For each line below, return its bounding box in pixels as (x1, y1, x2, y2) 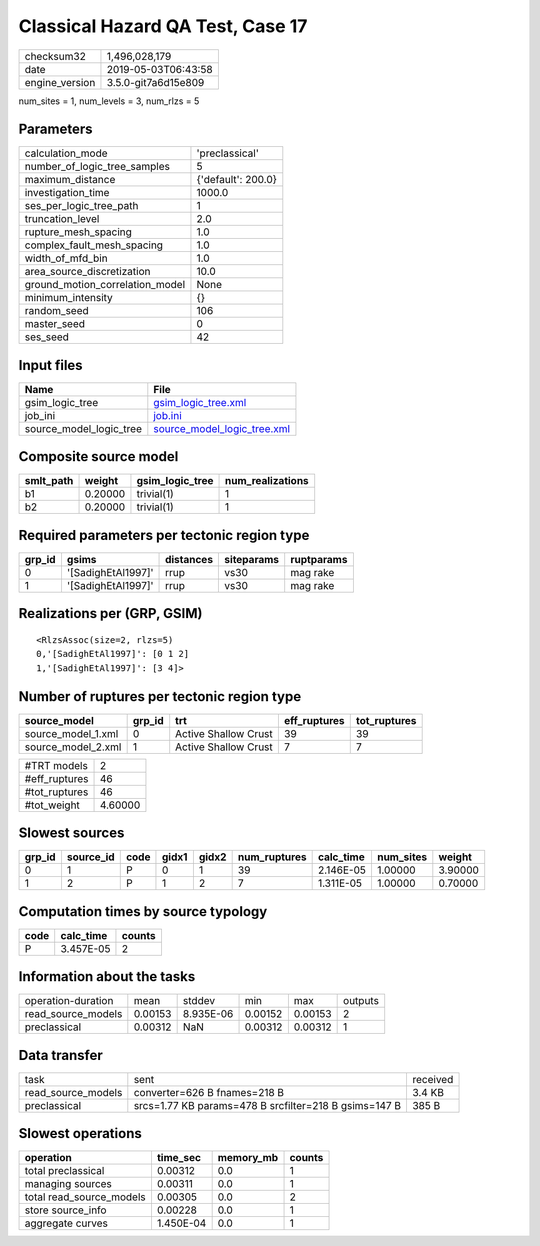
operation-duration (24, 994, 114, 1008)
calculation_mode (24, 146, 109, 160)
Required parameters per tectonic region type (18, 526, 310, 544)
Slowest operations (18, 1125, 142, 1142)
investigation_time (24, 186, 110, 200)
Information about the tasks (18, 968, 196, 985)
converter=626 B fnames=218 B (133, 1085, 285, 1099)
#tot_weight (24, 798, 80, 812)
